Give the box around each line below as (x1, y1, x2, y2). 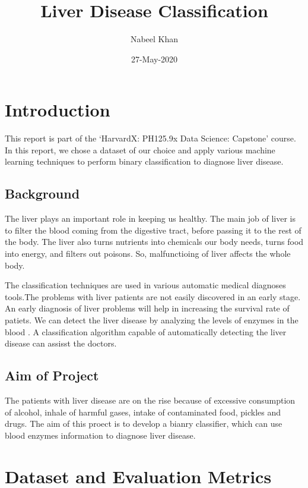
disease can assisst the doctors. (5, 337, 117, 350)
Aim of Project (5, 366, 99, 385)
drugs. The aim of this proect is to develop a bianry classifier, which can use (5, 417, 282, 430)
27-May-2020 (131, 52, 178, 65)
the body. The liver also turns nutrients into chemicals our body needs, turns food (5, 235, 304, 248)
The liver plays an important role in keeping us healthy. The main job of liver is (5, 212, 296, 225)
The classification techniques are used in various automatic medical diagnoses (5, 279, 286, 291)
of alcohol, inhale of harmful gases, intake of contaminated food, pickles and (5, 405, 281, 418)
